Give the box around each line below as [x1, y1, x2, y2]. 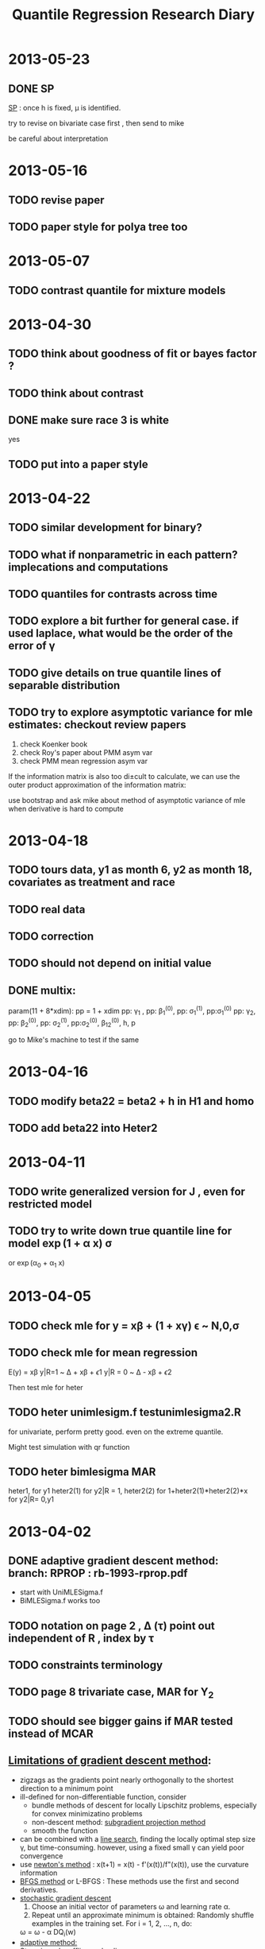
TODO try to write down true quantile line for [8, 1224, 232, 1238]
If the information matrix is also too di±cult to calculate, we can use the [8, 771, 240, 781]
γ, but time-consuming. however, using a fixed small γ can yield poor [19, 1842, 244, 1852]
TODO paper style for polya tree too [8, 220, 188, 234]
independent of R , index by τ [8, 1631, 155, 1645]
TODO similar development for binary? [8, 521, 202, 534]
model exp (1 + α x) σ [8, 1237, 113, 1250]
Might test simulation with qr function [8, 1442, 130, 1451]
